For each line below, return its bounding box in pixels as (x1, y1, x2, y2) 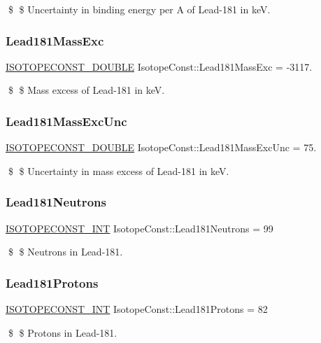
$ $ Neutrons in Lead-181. (8, 244, 123, 259)
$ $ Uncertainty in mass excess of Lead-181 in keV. (8, 163, 229, 178)
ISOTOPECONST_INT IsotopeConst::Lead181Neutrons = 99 (6, 220, 273, 235)
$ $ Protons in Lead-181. (8, 325, 117, 339)
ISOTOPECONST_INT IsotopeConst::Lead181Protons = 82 (6, 302, 268, 316)
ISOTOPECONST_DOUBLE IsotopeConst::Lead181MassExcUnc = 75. (6, 140, 317, 155)
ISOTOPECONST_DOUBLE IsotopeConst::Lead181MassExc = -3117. (6, 59, 313, 73)
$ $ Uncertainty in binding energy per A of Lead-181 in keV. (8, 2, 271, 16)
